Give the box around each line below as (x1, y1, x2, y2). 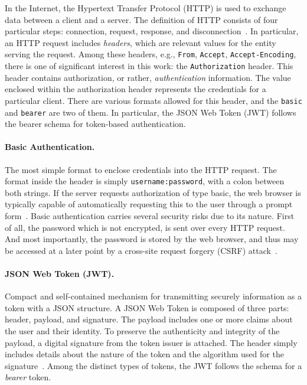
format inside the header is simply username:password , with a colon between (5, 175, 285, 187)
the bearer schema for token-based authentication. (5, 118, 186, 130)
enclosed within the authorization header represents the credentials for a (5, 83, 266, 95)
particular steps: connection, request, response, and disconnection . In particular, (5, 25, 299, 37)
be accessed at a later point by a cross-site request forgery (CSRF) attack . (5, 244, 277, 256)
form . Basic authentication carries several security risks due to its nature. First (5, 210, 295, 222)
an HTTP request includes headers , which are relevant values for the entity (5, 36, 276, 48)
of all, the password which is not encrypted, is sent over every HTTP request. (5, 221, 285, 233)
